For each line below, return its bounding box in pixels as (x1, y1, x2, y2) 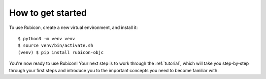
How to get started (9, 7, 87, 18)
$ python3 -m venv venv (18, 36, 75, 41)
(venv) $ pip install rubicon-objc (18, 50, 104, 55)
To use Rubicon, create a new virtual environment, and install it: (9, 25, 138, 30)
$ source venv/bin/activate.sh (18, 43, 94, 49)
